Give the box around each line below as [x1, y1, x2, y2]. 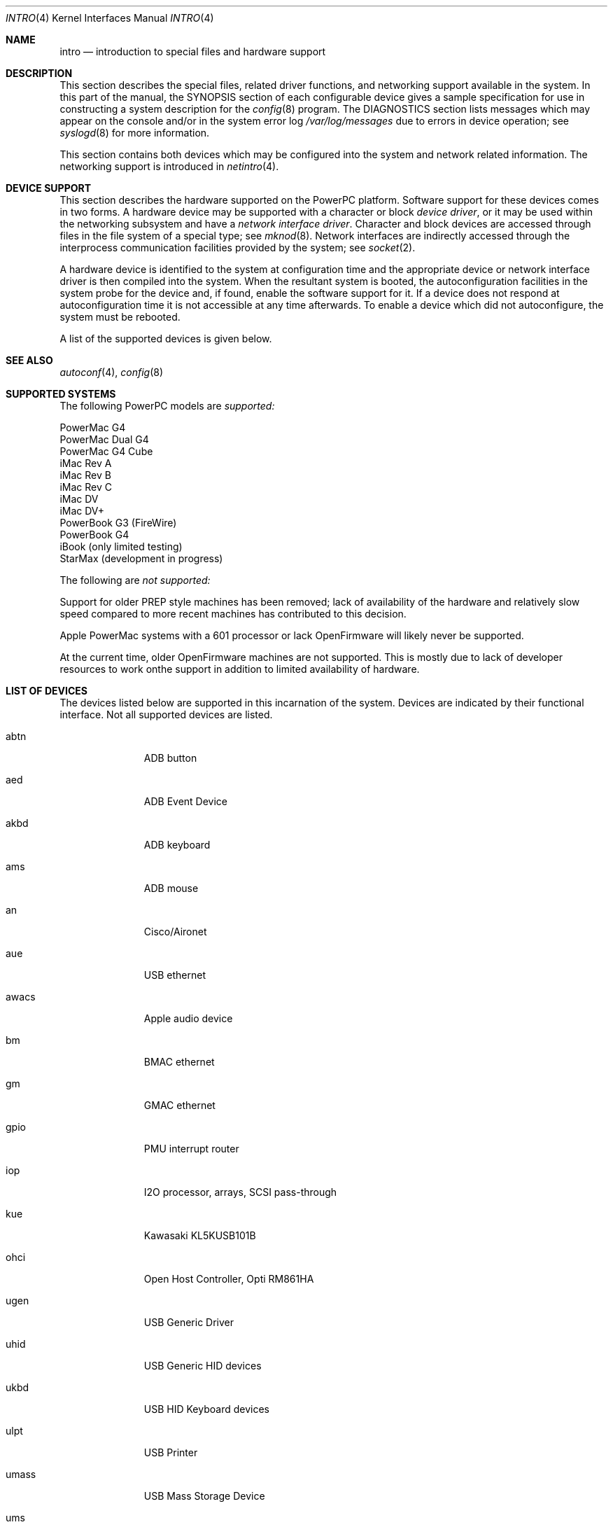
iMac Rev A [59, 457, 112, 469]
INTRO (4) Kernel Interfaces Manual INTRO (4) [6, 12, 214, 24]
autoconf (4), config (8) [59, 366, 164, 378]
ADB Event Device [143, 795, 228, 807]
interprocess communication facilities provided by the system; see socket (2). [59, 242, 416, 253]
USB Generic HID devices [143, 1360, 262, 1372]
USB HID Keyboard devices [143, 1403, 269, 1415]
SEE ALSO [6, 354, 53, 366]
